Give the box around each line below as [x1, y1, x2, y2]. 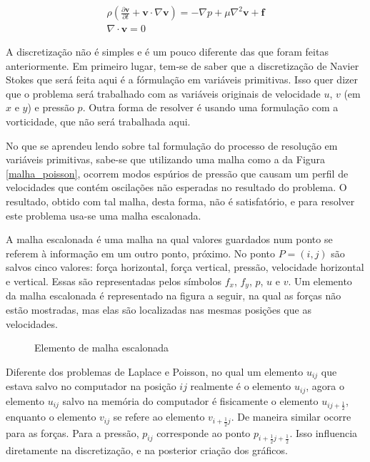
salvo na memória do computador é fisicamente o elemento [62, 393, 319, 408]
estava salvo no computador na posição [6, 379, 176, 394]
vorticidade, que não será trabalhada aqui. [6, 114, 191, 129]
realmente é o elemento [190, 379, 291, 394]
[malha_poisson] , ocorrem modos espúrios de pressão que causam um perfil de [6, 165, 349, 180]
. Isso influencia [289, 425, 358, 440]
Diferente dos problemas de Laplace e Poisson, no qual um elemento [6, 364, 304, 379]
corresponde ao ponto [156, 425, 251, 440]
